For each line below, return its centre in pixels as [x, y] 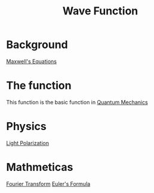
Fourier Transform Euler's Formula [48, 183]
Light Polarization [28, 143]
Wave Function [100, 11]
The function [39, 86]
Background [37, 45]
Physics [26, 126]
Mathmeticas [40, 167]
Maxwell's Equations [31, 61]
